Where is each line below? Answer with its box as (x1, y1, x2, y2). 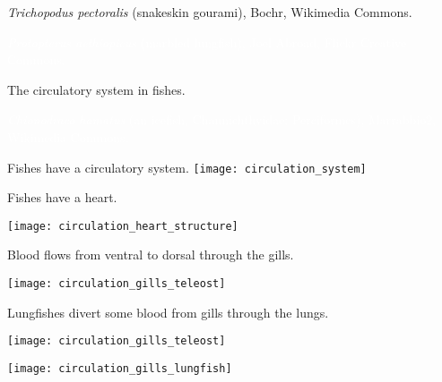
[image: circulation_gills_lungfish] (7, 361, 232, 375)
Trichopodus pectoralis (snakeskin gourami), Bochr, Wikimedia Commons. (7, 3, 412, 21)
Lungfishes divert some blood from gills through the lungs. (7, 302, 329, 321)
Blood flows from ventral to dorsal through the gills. (7, 245, 294, 264)
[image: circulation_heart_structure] (7, 219, 238, 233)
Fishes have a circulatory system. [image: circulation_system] (7, 157, 367, 176)
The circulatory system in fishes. (7, 80, 186, 98)
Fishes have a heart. (7, 188, 117, 207)
